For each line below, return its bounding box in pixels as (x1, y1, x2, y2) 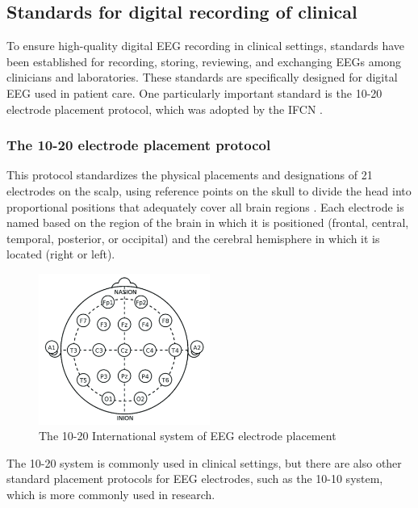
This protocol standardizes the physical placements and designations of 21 (6, 166, 373, 183)
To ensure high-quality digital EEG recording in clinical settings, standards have (6, 37, 405, 54)
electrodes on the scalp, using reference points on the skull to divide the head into (6, 182, 412, 199)
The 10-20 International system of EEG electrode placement (39, 427, 336, 444)
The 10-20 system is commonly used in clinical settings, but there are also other (6, 454, 402, 471)
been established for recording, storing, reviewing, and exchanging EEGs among (6, 52, 402, 69)
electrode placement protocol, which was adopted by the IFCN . (6, 100, 323, 117)
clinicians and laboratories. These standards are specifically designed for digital (6, 69, 398, 86)
